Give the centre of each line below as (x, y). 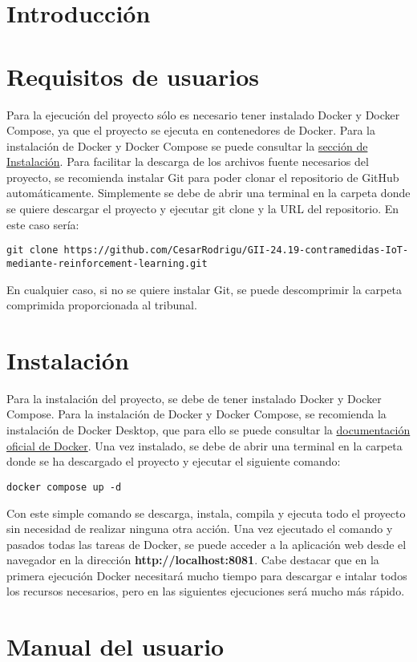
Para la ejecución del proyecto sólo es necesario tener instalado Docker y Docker (203, 114)
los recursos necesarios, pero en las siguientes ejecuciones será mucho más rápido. (206, 591)
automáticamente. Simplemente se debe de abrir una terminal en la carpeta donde (208, 193)
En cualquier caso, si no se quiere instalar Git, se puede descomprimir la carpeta (204, 289)
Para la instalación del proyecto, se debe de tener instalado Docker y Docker (194, 398)
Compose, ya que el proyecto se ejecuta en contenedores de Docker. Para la (191, 130)
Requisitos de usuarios (133, 76)
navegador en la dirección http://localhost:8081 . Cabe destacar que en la (193, 560)
